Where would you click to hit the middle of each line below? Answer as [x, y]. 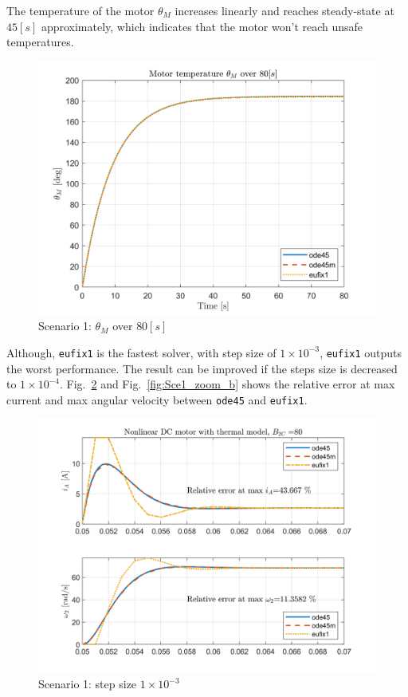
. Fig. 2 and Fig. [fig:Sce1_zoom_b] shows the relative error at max [227, 384]
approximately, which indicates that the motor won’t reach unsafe [202, 26]
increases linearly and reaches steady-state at [284, 10]
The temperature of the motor [80, 10]
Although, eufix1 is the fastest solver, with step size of [141, 352]
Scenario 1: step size [88, 684]
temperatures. [40, 42]
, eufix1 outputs [361, 352]
